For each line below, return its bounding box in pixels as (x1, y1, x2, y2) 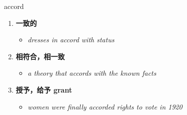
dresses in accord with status (27, 34, 115, 45)
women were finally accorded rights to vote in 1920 (27, 101, 183, 112)
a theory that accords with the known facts (27, 68, 157, 78)
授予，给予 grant (15, 84, 72, 95)
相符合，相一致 (15, 51, 65, 61)
